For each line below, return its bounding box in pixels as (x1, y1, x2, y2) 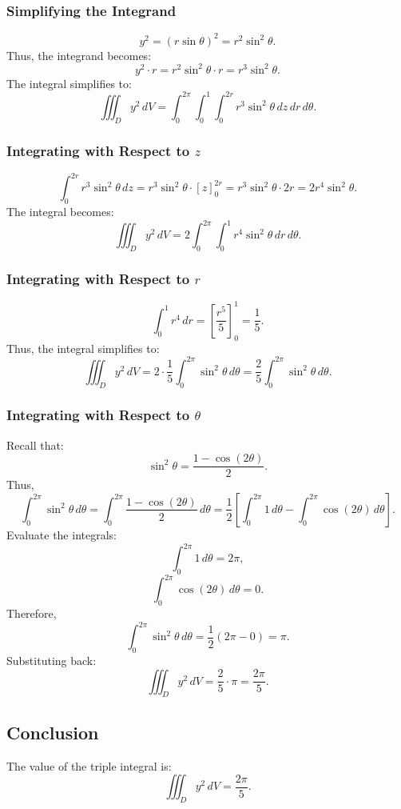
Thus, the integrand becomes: (6, 46, 152, 63)
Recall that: (6, 436, 64, 453)
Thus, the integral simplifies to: (6, 339, 160, 356)
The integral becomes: (6, 203, 114, 220)
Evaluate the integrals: (6, 526, 117, 543)
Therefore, (6, 605, 57, 622)
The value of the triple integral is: (6, 757, 172, 774)
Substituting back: (6, 652, 97, 669)
